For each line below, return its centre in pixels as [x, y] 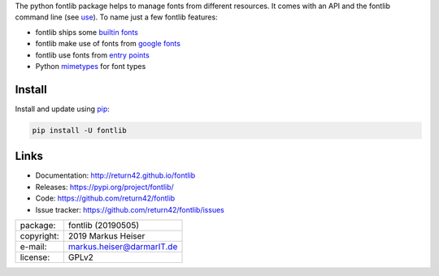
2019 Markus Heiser [106, 235]
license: [35, 257]
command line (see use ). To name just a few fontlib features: [117, 17]
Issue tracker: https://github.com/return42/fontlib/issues [130, 209]
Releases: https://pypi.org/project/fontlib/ [104, 187]
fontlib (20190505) [104, 225]
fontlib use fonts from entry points [92, 55]
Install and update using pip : [62, 109]
